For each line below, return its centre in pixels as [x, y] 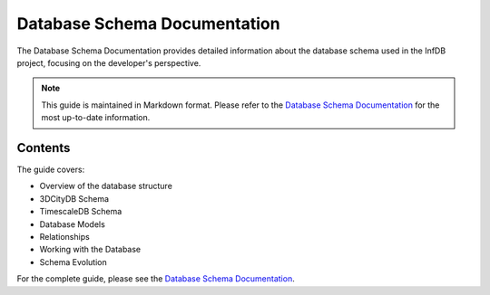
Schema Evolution [73, 262]
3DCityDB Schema [74, 198]
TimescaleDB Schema [81, 212]
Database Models [73, 224]
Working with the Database [90, 250]
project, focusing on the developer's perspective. [109, 62]
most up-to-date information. [96, 118]
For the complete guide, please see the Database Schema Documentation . [156, 279]
